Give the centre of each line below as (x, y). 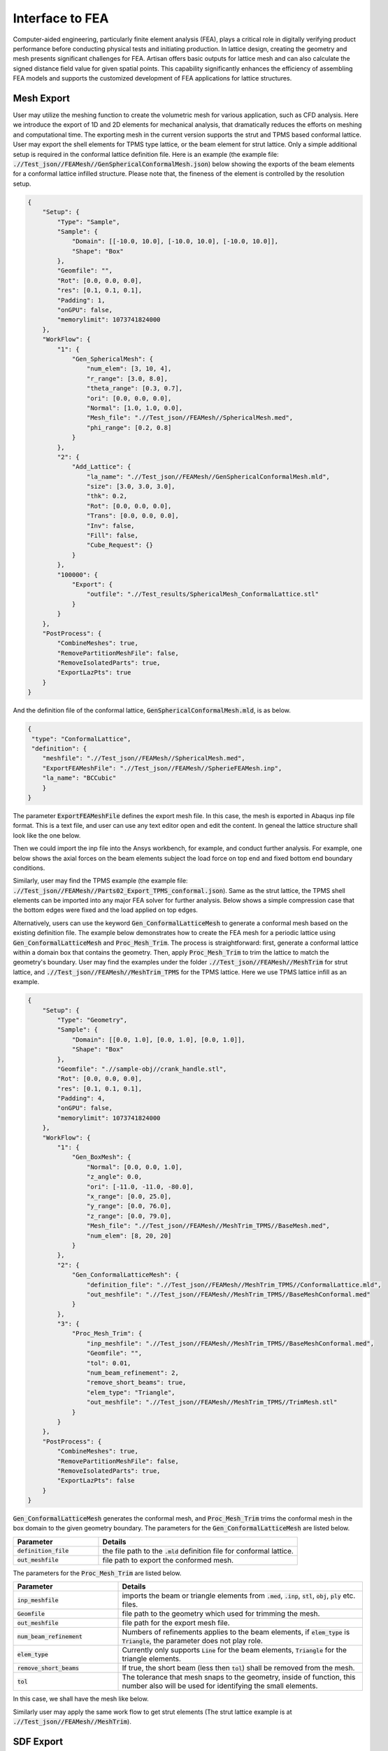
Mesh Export (41, 98)
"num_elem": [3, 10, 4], (129, 369)
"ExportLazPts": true (94, 673)
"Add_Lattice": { (101, 467)
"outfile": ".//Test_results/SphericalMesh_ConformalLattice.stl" (203, 594)
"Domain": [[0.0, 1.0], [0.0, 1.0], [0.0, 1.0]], (158, 1039)
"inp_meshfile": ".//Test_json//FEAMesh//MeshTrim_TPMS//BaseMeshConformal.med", (230, 1343)
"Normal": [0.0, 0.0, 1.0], (135, 1167)
